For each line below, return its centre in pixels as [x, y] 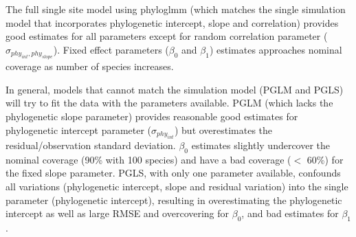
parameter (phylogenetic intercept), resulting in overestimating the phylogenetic [174, 200]
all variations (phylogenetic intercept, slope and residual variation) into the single [177, 186]
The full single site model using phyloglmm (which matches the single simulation [176, 9]
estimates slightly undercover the [261, 145]
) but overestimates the [223, 129]
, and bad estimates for [290, 213]
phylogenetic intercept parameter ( [79, 129]
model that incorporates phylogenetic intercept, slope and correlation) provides [172, 22]
